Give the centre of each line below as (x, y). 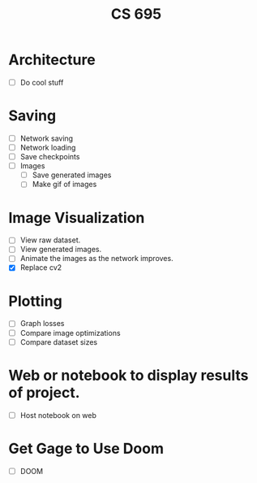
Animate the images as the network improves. (96, 259)
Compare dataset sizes (59, 342)
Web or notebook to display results (128, 375)
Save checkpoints (50, 157)
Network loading (48, 148)
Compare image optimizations (70, 333)
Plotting (35, 301)
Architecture (52, 60)
